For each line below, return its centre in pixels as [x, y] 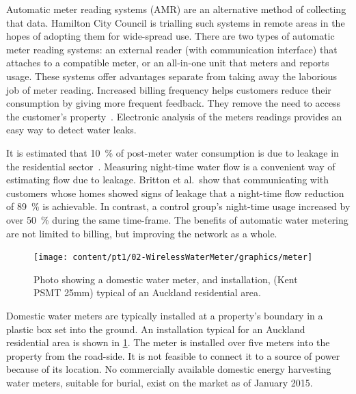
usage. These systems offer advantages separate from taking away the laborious [172, 76]
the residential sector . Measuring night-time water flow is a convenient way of [171, 166]
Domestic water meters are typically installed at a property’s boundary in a [165, 315]
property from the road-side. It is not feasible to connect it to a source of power [173, 355]
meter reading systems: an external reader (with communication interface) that [172, 49]
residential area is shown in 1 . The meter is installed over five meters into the [168, 342]
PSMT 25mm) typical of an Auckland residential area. [147, 292]
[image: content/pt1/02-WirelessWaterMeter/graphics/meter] [173, 258]
